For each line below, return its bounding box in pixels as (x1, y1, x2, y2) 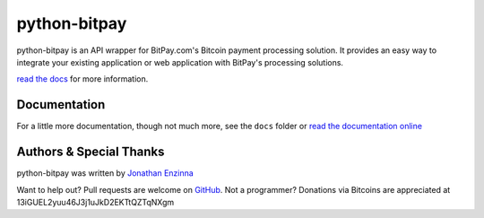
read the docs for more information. (16, 74, 149, 84)
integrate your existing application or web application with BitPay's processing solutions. (16, 57, 344, 67)
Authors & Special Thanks (16, 144, 165, 160)
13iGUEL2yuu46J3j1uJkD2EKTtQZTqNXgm (16, 196, 175, 207)
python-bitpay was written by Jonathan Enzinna (16, 168, 194, 179)
